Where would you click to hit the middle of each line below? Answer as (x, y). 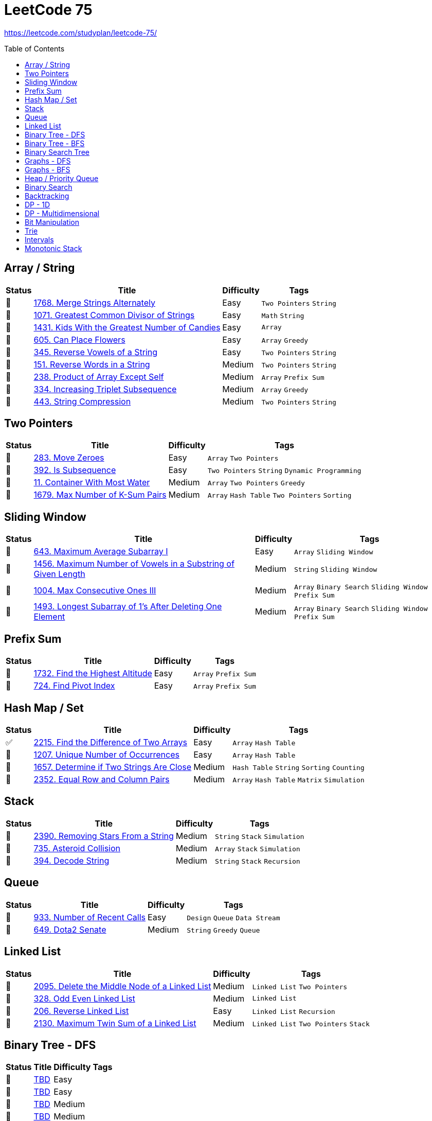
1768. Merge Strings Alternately (94, 302)
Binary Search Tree (57, 152)
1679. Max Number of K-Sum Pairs (100, 495)
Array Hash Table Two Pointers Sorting (280, 496)
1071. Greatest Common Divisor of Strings (114, 315)
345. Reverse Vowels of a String (96, 352)
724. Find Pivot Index (74, 686)
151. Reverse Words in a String (92, 364)
